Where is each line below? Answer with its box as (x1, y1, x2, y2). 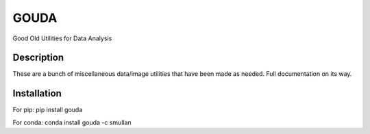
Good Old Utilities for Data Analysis (12, 34, 112, 42)
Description (12, 52, 64, 64)
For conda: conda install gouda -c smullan (12, 118, 132, 126)
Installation (12, 88, 62, 99)
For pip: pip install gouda (12, 106, 83, 114)
